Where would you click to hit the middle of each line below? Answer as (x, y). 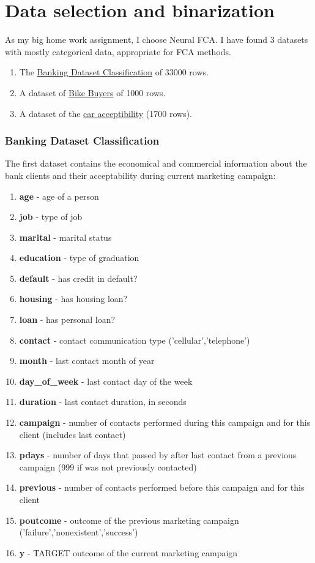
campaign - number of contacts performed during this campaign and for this (165, 422)
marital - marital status (65, 237)
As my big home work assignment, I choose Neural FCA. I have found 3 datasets (157, 40)
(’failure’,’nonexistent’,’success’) (79, 532)
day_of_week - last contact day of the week (106, 381)
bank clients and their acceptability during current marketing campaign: (140, 175)
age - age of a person (59, 196)
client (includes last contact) (72, 434)
